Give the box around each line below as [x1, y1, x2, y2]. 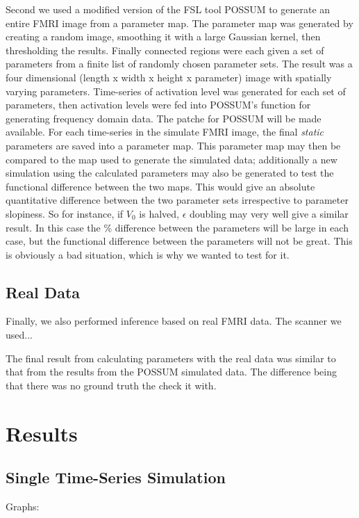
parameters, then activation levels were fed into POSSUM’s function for [6, 97, 311, 112]
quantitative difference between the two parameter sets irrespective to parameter [6, 193, 349, 207]
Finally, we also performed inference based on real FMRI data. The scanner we [6, 314, 342, 328]
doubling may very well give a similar [189, 206, 349, 220]
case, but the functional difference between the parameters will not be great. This [6, 234, 353, 248]
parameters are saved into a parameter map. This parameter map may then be [6, 138, 341, 152]
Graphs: [6, 499, 40, 514]
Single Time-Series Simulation [6, 467, 226, 488]
